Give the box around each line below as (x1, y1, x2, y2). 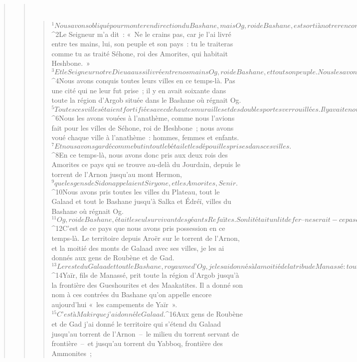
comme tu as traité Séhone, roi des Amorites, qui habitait (51, 48, 228, 58)
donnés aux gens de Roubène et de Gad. (51, 252, 175, 263)
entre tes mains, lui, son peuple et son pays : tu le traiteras (51, 38, 233, 49)
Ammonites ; (51, 348, 92, 358)
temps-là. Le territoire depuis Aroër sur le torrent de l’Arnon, (51, 233, 240, 243)
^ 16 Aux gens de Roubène (165, 309, 243, 319)
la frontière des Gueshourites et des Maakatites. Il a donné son (51, 279, 243, 290)
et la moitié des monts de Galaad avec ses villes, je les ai (51, 242, 224, 253)
